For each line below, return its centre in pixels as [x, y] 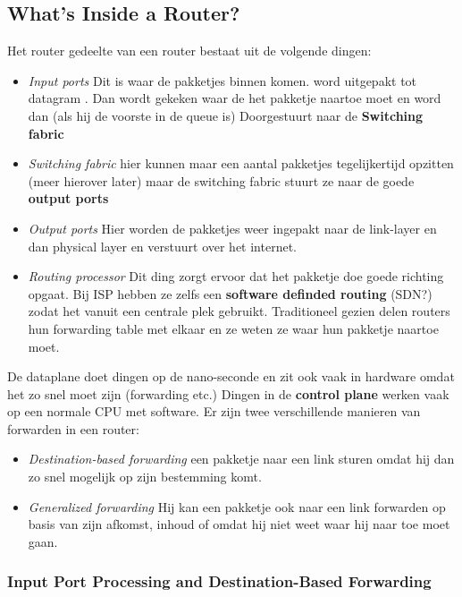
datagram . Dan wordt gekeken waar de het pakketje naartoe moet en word [235, 98]
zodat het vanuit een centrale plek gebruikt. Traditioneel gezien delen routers [239, 311]
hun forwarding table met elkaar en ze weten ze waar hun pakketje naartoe [233, 328]
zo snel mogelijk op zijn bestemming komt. [145, 477]
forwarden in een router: [73, 428]
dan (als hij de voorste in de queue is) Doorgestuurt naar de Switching [226, 115]
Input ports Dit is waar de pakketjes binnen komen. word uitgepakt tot [223, 80]
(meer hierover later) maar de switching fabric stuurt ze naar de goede [221, 180]
